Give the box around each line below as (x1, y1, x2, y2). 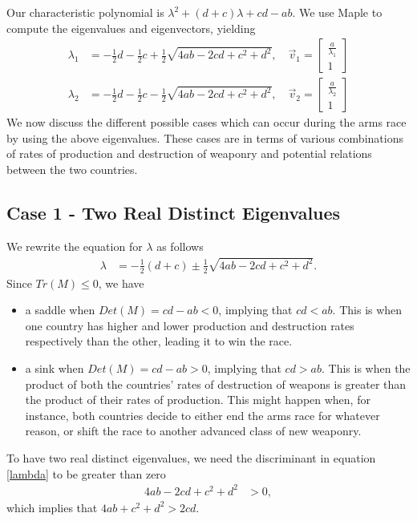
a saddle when (25, 301, 95, 318)
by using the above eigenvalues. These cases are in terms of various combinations (6, 129, 403, 146)
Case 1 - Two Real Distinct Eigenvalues (6, 200, 341, 225)
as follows (156, 237, 204, 254)
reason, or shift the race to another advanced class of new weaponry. (25, 422, 362, 439)
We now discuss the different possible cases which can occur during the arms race (6, 114, 407, 131)
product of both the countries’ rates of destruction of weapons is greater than (25, 375, 407, 392)
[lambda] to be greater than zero (6, 465, 166, 482)
